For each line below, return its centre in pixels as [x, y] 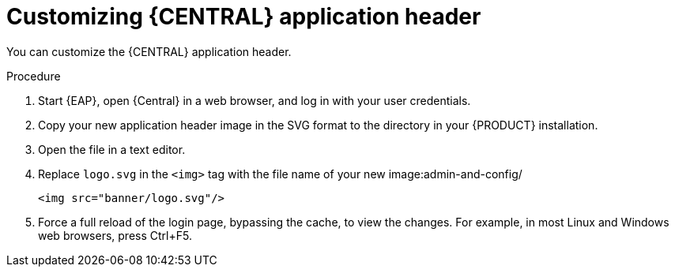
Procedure [34, 76]
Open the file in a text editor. [112, 149]
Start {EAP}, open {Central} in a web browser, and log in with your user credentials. [255, 100]
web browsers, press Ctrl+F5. [115, 235]
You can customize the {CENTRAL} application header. [149, 51]
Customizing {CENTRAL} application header [244, 17]
